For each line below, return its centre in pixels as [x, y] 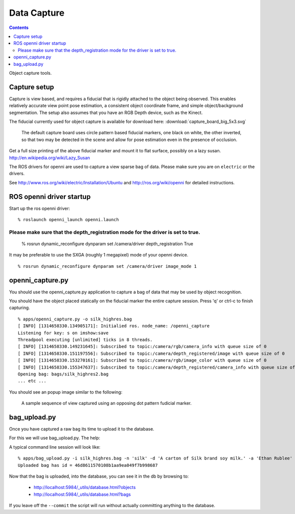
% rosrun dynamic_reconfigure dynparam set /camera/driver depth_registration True [107, 244]
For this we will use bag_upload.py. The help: [55, 438]
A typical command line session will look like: [55, 447]
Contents [19, 28]
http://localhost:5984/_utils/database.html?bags [82, 494]
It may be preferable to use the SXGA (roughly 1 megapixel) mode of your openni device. [99, 255]
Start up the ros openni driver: [40, 208]
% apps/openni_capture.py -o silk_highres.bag [75, 319]
